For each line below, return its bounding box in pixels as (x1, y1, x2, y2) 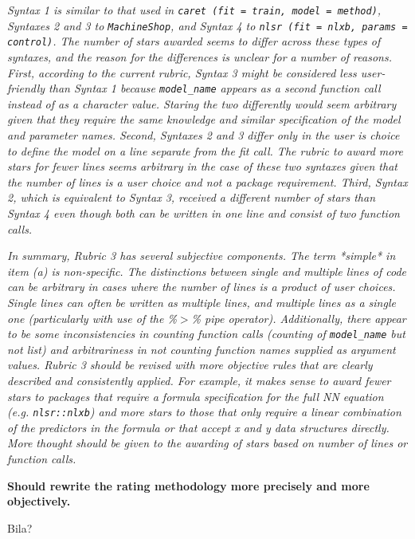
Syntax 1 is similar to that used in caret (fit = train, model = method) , (7, 2, 382, 18)
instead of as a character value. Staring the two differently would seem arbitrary (7, 95, 397, 112)
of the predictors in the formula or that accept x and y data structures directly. (7, 419, 390, 435)
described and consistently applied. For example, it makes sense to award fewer (7, 372, 391, 388)
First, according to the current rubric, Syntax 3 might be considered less (7, 64, 357, 81)
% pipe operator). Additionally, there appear (191, 309, 406, 326)
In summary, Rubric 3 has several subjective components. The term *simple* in (7, 247, 396, 264)
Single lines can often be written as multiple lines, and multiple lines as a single (7, 293, 396, 310)
